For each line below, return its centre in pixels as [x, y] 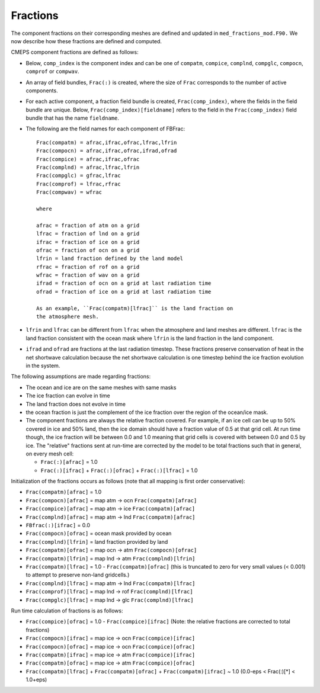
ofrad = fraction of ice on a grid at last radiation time [124, 291]
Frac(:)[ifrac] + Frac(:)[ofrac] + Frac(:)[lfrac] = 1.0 [119, 470]
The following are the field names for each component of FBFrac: [105, 129]
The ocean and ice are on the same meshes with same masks [101, 387]
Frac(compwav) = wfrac [69, 192]
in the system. [43, 365]
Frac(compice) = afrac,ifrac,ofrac [88, 159]
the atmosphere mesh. [68, 317]
